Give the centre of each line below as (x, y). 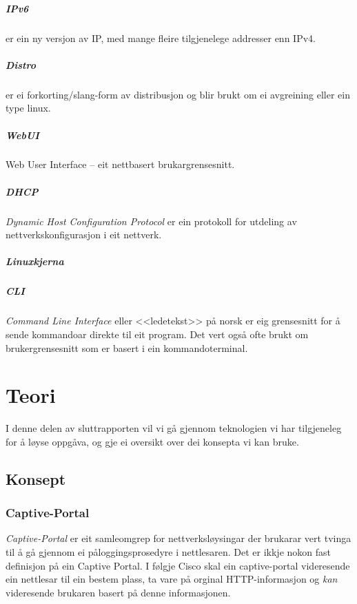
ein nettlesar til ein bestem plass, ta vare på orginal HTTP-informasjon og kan (172, 579)
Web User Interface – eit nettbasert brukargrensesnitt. (120, 164)
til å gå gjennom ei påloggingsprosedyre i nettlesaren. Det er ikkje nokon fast (168, 552)
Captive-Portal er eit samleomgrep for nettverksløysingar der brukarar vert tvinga (178, 538)
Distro (21, 64)
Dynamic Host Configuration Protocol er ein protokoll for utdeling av (151, 221)
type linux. (28, 108)
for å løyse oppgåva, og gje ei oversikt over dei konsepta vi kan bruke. (152, 441)
